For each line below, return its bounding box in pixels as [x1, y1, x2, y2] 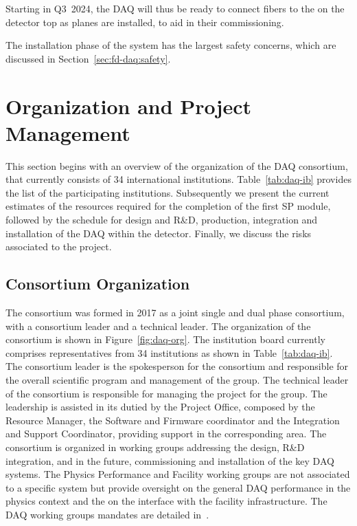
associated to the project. [5, 239, 112, 254]
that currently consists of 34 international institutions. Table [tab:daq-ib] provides [5, 172, 352, 186]
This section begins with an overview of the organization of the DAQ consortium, [5, 158, 348, 173]
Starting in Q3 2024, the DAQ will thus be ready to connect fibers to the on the [5, 1, 345, 15]
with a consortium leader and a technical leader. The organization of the [5, 318, 311, 333]
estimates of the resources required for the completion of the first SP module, [5, 199, 331, 213]
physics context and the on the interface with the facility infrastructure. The [5, 494, 327, 508]
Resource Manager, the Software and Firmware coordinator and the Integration [5, 413, 340, 427]
